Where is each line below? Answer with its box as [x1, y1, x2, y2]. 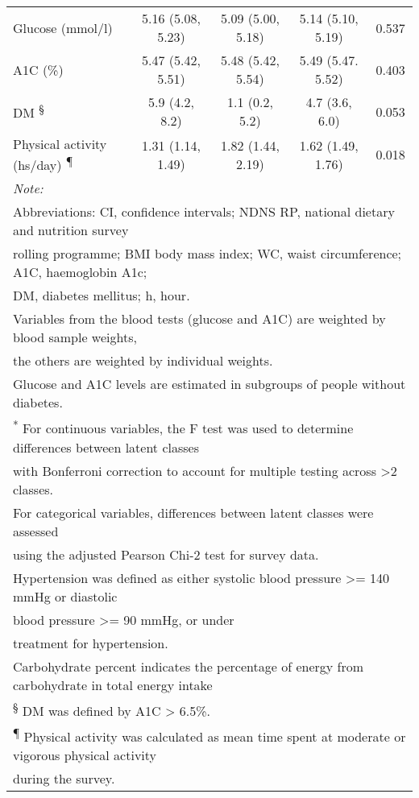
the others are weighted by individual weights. [13, 351, 273, 370]
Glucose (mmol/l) [13, 18, 113, 37]
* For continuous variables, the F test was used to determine [13, 416, 354, 438]
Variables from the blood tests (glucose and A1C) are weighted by [13, 309, 386, 329]
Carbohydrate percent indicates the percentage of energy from [13, 656, 364, 676]
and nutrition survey [13, 221, 129, 240]
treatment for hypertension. [13, 633, 168, 652]
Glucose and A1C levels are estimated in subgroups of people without [13, 374, 406, 394]
